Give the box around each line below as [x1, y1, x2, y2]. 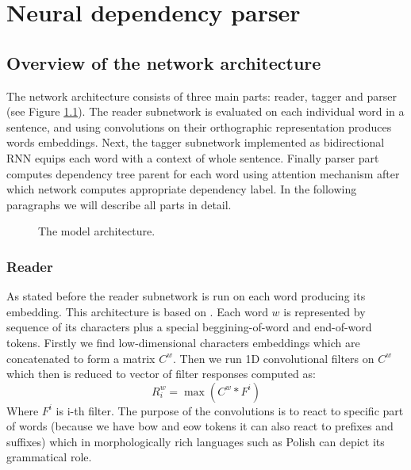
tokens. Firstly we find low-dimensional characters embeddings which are [6, 334, 360, 350]
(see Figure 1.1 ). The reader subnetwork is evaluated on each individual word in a [6, 103, 405, 120]
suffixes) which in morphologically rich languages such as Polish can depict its [6, 433, 385, 449]
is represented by [283, 303, 366, 319]
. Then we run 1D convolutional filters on [173, 350, 375, 366]
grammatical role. [6, 449, 92, 465]
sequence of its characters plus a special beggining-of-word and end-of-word [6, 319, 372, 335]
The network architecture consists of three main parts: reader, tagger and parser [6, 87, 397, 104]
